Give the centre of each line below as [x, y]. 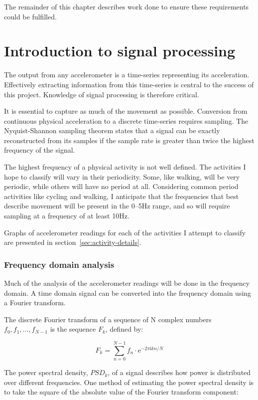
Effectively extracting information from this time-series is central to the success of [129, 84]
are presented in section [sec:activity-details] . [73, 242]
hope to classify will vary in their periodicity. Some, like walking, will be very [122, 176]
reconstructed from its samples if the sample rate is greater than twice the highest [129, 140]
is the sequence [73, 329]
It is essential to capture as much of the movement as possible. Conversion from [126, 111]
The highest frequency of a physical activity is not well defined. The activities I [125, 167]
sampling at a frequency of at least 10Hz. [67, 216]
